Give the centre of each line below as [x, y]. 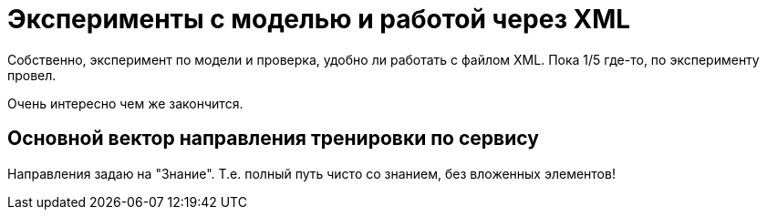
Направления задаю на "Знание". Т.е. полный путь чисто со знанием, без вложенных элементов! [311, 173]
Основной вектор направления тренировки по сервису [273, 139]
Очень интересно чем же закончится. [125, 103]
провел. [32, 75]
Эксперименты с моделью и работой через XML [319, 19]
